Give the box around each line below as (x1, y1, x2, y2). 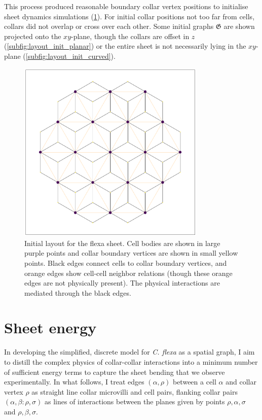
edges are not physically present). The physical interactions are (24, 277, 220, 288)
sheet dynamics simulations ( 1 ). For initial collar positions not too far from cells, (4, 11, 255, 21)
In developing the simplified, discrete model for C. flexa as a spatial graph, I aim (4, 346, 255, 357)
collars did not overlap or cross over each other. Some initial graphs (4, 21, 214, 31)
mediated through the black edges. (24, 287, 131, 298)
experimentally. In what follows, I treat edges (4, 376, 144, 387)
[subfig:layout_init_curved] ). (25, 50, 116, 61)
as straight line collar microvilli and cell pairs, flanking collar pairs (31, 386, 238, 397)
